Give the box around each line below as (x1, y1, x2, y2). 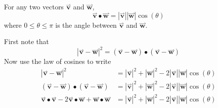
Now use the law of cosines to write (4, 56, 111, 66)
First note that (4, 36, 49, 47)
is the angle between (55, 19, 117, 30)
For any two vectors (4, 1, 64, 11)
